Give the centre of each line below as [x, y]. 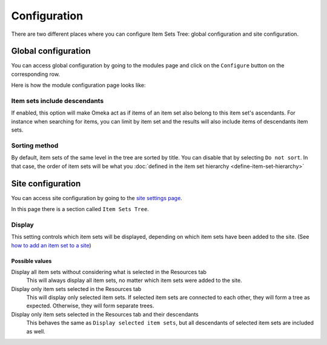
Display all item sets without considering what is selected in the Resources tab [109, 272]
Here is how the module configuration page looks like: [78, 85]
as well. [36, 331]
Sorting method [35, 146]
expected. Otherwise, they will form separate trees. [90, 306]
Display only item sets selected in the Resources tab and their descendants [105, 314]
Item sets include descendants [58, 101]
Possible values [31, 261]
